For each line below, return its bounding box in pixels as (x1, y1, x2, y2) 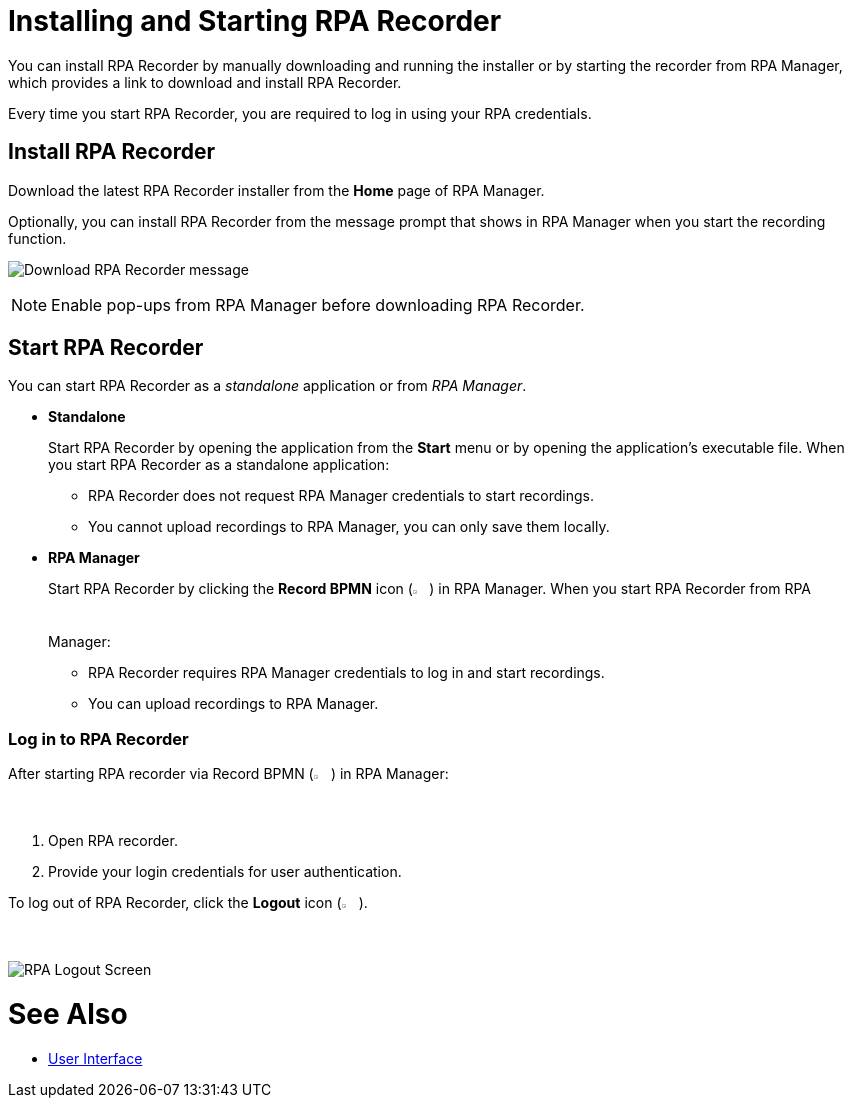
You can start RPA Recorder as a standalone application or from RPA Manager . (8, 377, 527, 395)
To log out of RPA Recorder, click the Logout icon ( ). (8, 894, 368, 912)
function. (8, 229, 67, 247)
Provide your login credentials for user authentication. (48, 863, 402, 881)
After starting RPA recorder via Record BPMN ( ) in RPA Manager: (8, 765, 449, 783)
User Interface (48, 1049, 143, 1067)
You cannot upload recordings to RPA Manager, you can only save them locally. (88, 518, 610, 536)
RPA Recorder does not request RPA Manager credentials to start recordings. (88, 487, 595, 505)
